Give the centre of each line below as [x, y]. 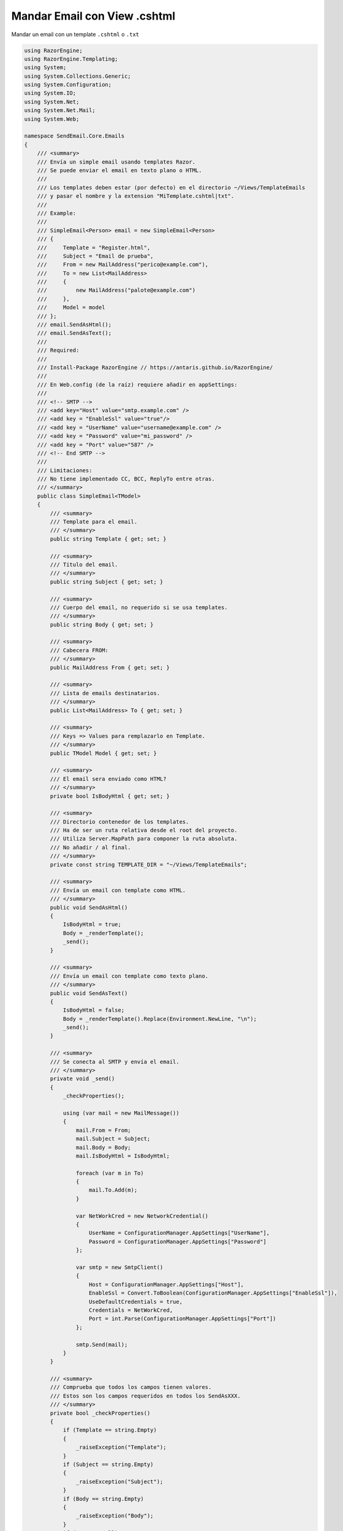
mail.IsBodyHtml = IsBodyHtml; [123, 1156]
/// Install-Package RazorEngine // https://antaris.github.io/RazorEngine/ [155, 367]
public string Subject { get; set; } [107, 581]
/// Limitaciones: [65, 470]
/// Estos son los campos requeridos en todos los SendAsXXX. [145, 1396]
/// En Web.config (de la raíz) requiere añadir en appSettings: [137, 385]
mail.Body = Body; [103, 1147]
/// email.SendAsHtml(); [74, 325]
